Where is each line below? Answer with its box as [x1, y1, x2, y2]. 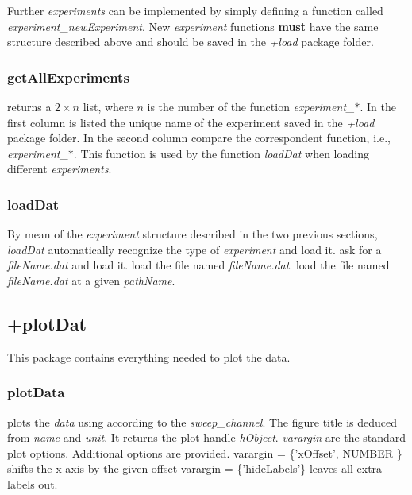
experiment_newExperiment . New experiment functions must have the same [7, 17, 379, 34]
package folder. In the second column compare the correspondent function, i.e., [7, 130, 391, 146]
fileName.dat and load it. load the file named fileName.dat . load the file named [7, 257, 390, 273]
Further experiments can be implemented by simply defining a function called [7, 2, 383, 18]
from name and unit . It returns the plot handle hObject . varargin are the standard [7, 429, 406, 446]
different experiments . [7, 160, 112, 177]
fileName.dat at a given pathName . [7, 272, 175, 288]
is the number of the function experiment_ [147, 99, 355, 114]
